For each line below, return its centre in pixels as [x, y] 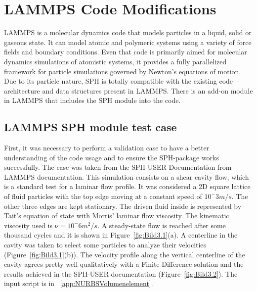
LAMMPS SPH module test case [90, 127]
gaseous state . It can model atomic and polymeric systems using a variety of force [128, 42]
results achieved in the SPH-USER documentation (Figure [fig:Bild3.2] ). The [121, 273]
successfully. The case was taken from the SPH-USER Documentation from [118, 167]
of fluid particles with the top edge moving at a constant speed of [103, 196]
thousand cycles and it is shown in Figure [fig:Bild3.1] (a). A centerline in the [121, 235]
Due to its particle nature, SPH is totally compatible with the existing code [119, 81]
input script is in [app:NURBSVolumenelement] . [79, 283]
